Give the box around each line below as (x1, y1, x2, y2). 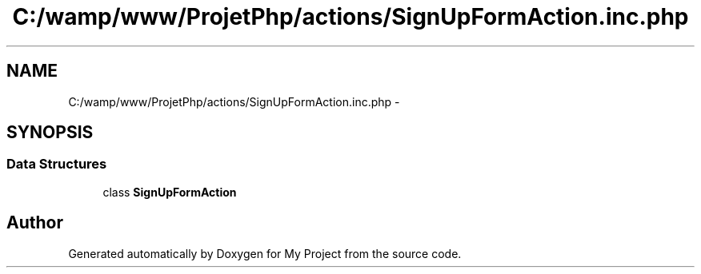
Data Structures (6, 156, 107, 173)
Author (6, 212, 63, 233)
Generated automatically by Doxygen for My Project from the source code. (68, 246, 462, 260)
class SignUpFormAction (102, 185, 237, 199)
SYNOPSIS (6, 122, 94, 143)
